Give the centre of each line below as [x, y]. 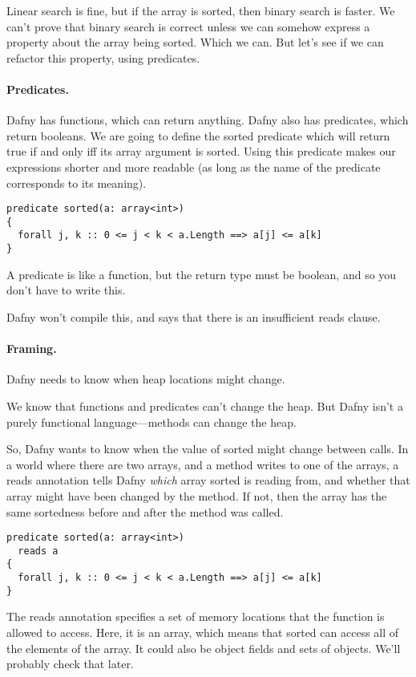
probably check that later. [70, 664]
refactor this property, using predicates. [103, 57]
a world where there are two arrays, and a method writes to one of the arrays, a [203, 464]
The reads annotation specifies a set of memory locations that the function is [196, 616]
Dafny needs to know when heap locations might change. [146, 379]
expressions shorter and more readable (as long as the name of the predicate [194, 166]
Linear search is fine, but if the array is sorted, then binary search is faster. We [201, 10]
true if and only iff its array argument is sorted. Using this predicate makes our [201, 151]
